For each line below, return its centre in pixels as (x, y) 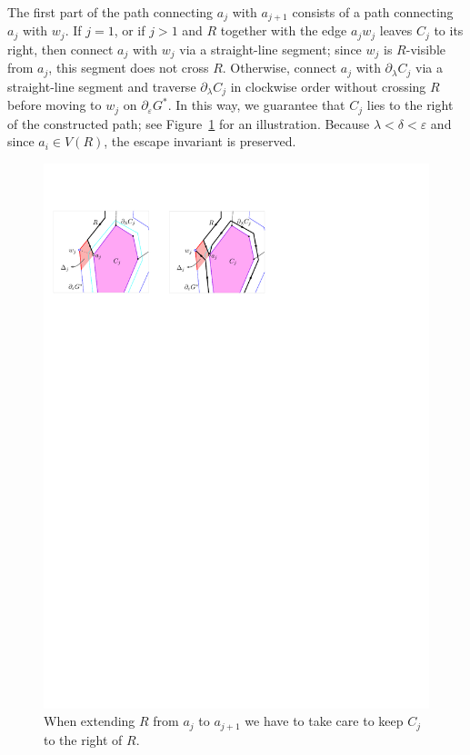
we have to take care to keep (324, 721)
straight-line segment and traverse (102, 86)
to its (449, 30)
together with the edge (284, 30)
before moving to (55, 105)
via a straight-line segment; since (270, 49)
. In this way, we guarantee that (256, 105)
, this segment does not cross (129, 68)
